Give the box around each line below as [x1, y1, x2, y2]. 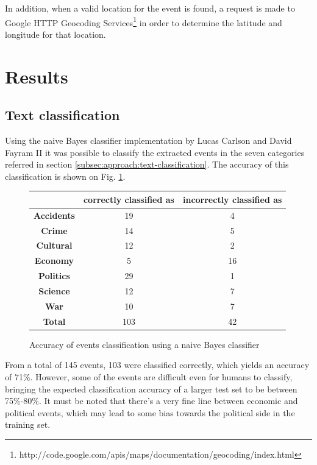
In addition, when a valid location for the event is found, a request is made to [5, 2, 295, 14]
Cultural [36, 239, 73, 252]
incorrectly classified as [182, 193, 282, 205]
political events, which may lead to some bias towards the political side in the [5, 406, 295, 419]
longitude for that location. [5, 27, 106, 40]
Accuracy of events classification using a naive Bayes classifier [29, 338, 260, 350]
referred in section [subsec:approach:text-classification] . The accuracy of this [5, 158, 289, 171]
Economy [34, 254, 74, 267]
